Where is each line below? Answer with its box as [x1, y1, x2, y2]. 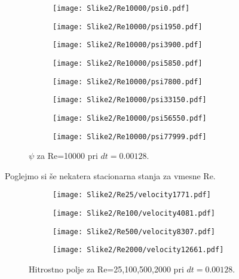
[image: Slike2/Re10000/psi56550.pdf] [53, 114, 207, 122]
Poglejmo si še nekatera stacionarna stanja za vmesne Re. [5, 169, 216, 182]
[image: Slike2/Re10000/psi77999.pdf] [53, 132, 207, 141]
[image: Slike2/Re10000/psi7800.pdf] [53, 77, 203, 86]
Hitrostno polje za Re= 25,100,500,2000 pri [29, 263, 184, 275]
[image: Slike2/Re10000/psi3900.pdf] [53, 41, 203, 50]
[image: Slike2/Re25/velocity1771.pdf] [53, 191, 211, 200]
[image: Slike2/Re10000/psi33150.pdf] [53, 96, 207, 105]
